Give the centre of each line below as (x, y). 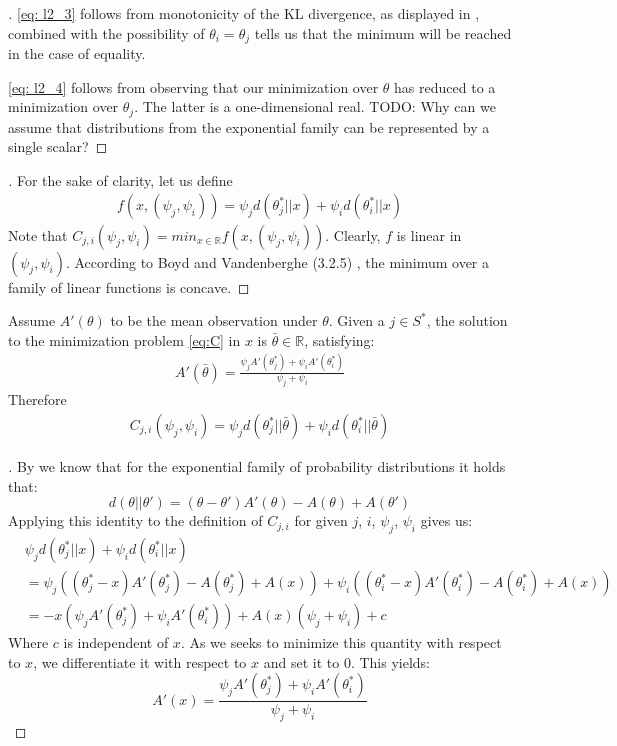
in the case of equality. (77, 53)
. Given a (356, 320)
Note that (38, 234)
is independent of (116, 642)
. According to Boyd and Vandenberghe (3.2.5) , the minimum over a (277, 261)
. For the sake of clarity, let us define (120, 179)
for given (321, 520)
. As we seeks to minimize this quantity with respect (341, 642)
